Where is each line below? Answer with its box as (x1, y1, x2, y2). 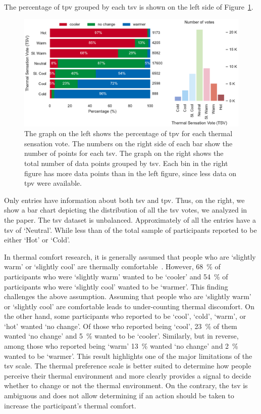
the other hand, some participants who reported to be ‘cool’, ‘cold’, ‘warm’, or (4, 311, 246, 321)
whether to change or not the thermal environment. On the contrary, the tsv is (4, 380, 248, 391)
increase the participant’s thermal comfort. (4, 400, 136, 410)
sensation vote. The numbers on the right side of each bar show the (24, 138, 233, 148)
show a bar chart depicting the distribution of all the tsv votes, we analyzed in (4, 204, 247, 215)
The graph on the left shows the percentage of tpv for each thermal (24, 128, 233, 139)
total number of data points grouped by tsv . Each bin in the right (24, 157, 228, 168)
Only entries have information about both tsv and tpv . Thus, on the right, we (4, 194, 245, 205)
